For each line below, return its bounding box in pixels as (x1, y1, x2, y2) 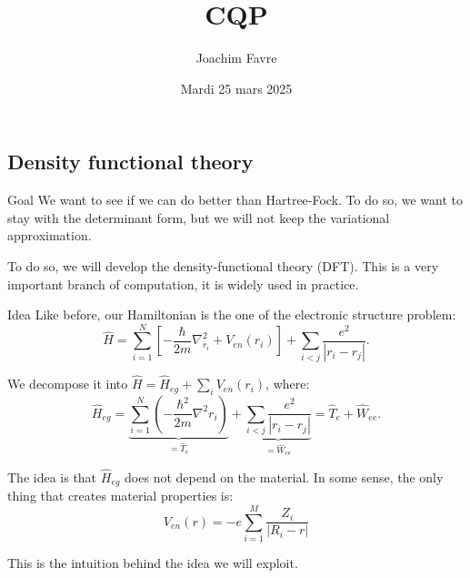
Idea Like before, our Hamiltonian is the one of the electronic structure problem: (7, 305, 456, 324)
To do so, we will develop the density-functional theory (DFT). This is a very (7, 256, 439, 275)
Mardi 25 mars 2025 (180, 78, 293, 97)
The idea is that (7, 468, 97, 486)
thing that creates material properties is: (7, 486, 234, 505)
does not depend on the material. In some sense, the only (125, 468, 444, 486)
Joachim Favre (195, 48, 277, 67)
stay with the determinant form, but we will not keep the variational (7, 208, 390, 227)
